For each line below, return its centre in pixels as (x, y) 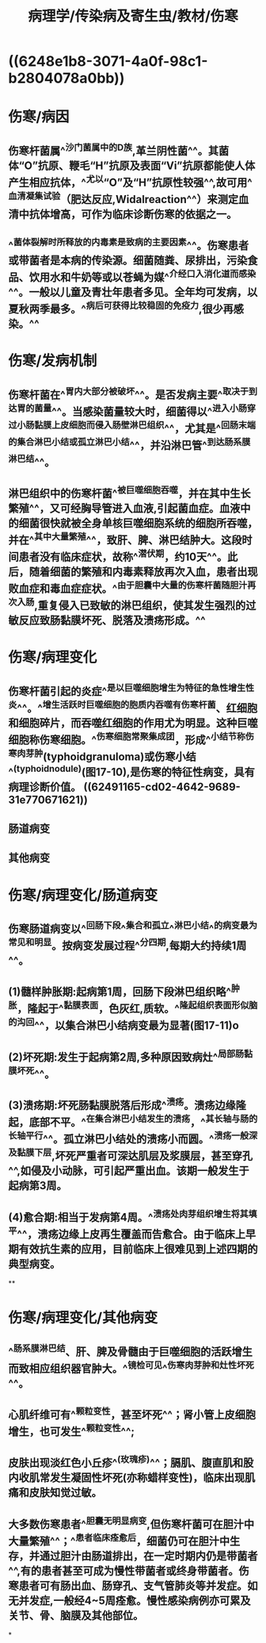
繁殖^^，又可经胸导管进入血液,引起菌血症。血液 (124, 509)
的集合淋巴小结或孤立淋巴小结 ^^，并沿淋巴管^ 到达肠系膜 (129, 444)
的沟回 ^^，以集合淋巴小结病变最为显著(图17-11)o (123, 1024)
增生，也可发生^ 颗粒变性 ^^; (71, 1430)
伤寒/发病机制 (53, 361)
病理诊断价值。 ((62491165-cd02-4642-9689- (125, 787)
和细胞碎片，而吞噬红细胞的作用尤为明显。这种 (123, 723)
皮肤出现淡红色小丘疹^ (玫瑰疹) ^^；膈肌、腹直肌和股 (131, 1462)
